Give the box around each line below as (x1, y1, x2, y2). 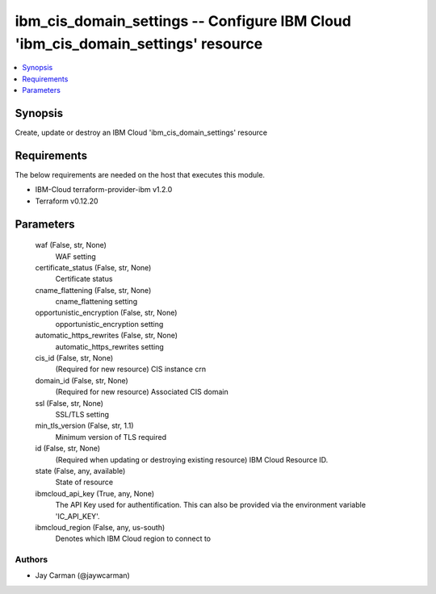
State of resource (55, 477, 114, 487)
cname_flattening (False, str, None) (35, 285, 152, 295)
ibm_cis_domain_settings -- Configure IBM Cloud (15, 12, 351, 30)
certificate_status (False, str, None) (35, 262, 152, 272)
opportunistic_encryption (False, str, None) (35, 307, 178, 318)
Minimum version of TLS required (55, 432, 167, 441)
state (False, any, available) (35, 466, 126, 475)
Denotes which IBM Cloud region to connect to (55, 533, 212, 544)
